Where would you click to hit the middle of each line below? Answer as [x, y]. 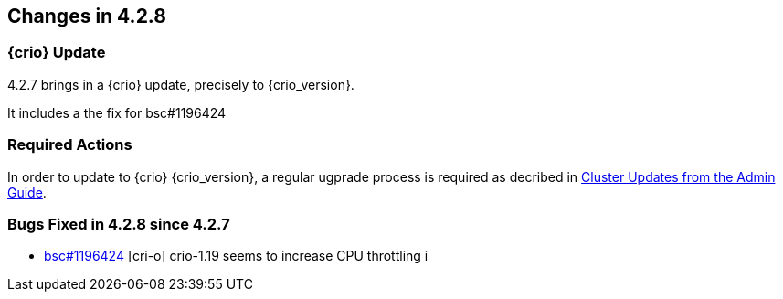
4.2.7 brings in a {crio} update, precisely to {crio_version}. [181, 84]
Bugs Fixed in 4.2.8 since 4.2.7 [119, 224]
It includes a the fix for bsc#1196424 [117, 112]
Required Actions [70, 145]
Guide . [27, 192]
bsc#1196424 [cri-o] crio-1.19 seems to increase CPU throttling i [236, 256]
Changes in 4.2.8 [87, 16]
